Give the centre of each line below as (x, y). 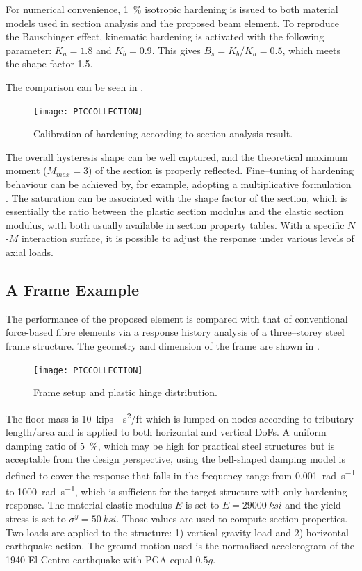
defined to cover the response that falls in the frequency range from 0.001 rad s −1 (181, 474)
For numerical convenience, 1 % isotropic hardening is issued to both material (172, 9)
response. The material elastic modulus (89, 505)
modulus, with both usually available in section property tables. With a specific (175, 224)
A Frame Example (73, 289)
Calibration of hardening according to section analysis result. (163, 134)
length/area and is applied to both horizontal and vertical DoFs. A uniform (166, 432)
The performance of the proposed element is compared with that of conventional (177, 318)
